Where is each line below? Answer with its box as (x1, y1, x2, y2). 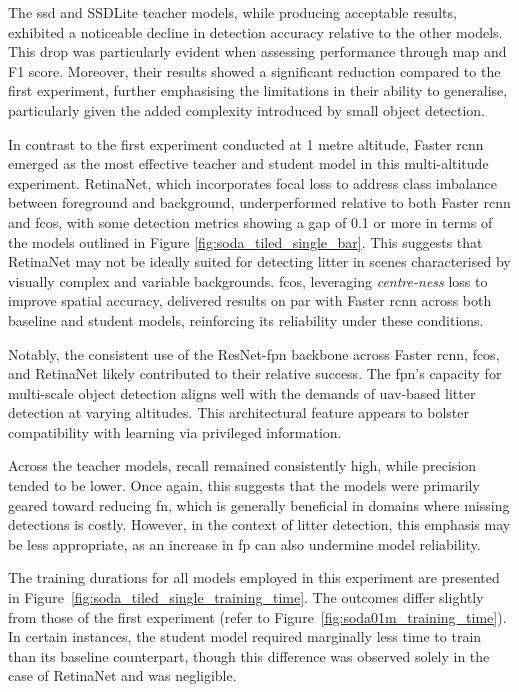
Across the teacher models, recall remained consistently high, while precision (8, 455, 477, 476)
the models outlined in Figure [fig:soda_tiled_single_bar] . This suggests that (8, 231, 483, 252)
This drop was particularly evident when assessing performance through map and (8, 41, 507, 62)
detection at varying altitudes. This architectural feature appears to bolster (8, 402, 470, 423)
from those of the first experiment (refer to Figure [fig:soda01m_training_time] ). (8, 606, 507, 627)
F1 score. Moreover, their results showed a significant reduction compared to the (8, 60, 501, 81)
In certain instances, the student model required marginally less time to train (8, 626, 482, 647)
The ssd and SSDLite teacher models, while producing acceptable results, (8, 2, 457, 22)
